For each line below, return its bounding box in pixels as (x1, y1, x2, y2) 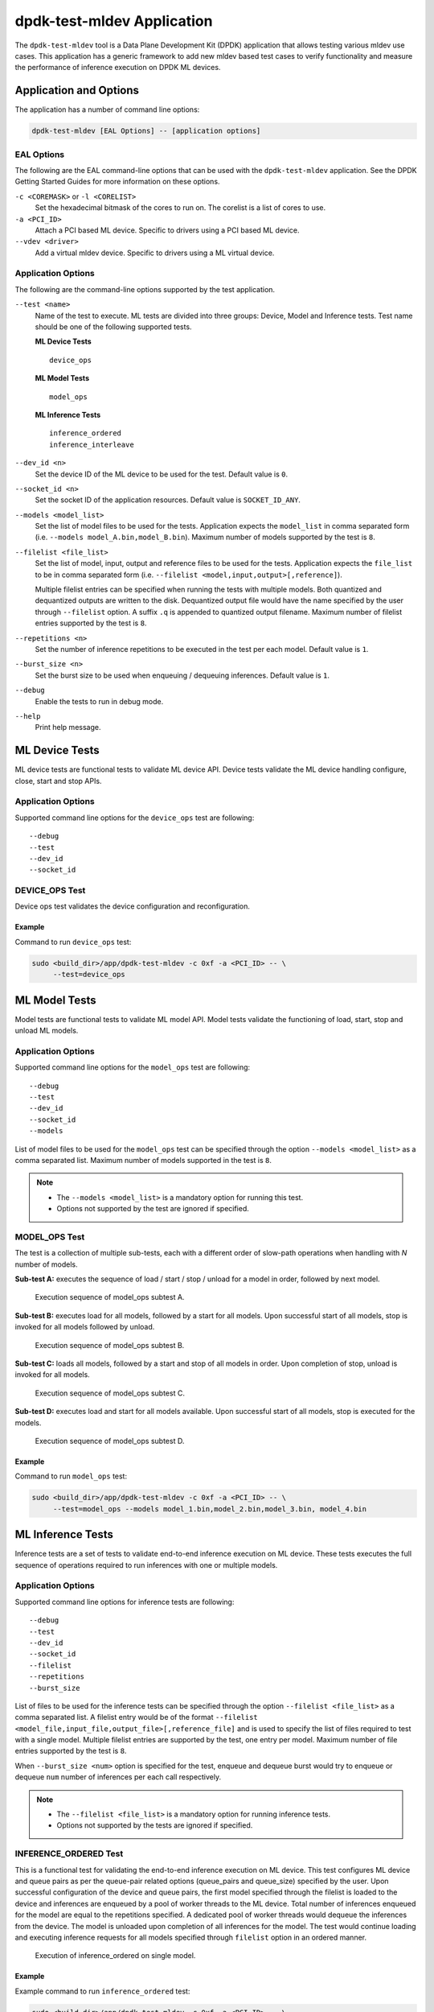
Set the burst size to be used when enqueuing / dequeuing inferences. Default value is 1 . (35, 670, 330, 680)
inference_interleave (49, 439, 134, 449)
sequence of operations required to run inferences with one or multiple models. (14, 1560, 278, 1569)
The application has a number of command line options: (14, 105, 200, 114)
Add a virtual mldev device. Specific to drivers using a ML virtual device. (35, 248, 275, 258)
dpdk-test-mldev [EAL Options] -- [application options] (31, 126, 261, 136)
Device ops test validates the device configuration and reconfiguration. (14, 901, 251, 911)
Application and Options (14, 84, 140, 97)
